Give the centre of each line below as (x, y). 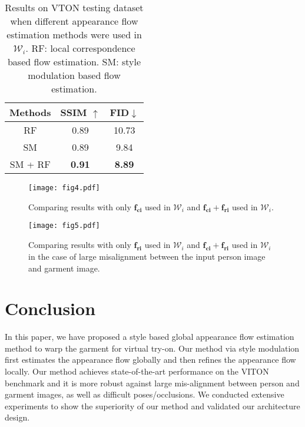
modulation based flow (74, 75)
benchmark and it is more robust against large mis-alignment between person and (152, 383)
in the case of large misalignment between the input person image (147, 256)
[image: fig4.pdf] (64, 188)
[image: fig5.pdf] (64, 226)
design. (17, 417)
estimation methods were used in (74, 34)
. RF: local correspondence (80, 48)
